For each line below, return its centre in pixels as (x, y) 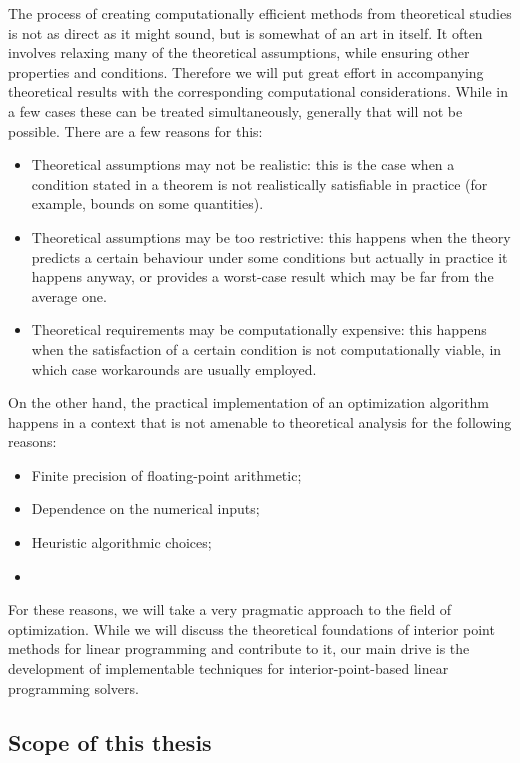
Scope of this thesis (110, 741)
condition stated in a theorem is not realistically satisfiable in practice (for (259, 183)
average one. (69, 295)
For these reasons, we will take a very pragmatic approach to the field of (230, 609)
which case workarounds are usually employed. (174, 368)
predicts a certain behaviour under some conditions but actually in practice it (269, 256)
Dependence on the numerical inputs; (145, 508)
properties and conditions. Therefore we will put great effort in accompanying (246, 71)
